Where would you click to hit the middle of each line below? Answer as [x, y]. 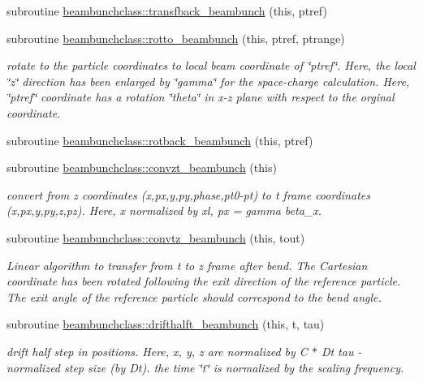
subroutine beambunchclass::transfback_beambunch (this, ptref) [167, 11]
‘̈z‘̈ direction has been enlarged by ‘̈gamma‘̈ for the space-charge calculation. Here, [208, 81]
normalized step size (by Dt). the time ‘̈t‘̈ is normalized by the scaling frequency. [205, 367]
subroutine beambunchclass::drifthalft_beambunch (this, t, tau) [166, 324]
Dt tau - [341, 351]
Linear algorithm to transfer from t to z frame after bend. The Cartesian [187, 265]
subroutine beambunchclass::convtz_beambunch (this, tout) [156, 237]
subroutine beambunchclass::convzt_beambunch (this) [142, 167]
